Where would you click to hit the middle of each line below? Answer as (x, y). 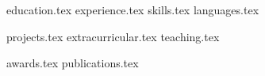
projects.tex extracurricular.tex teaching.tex (113, 36)
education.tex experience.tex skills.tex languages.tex (133, 9)
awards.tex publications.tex (73, 63)
